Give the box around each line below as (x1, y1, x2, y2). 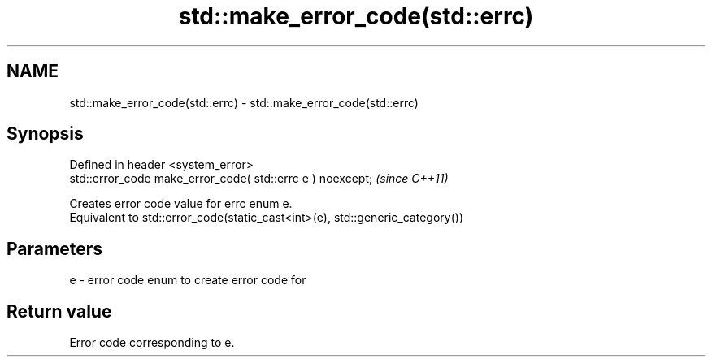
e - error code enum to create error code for (69, 273, 306, 287)
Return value (7, 300, 112, 322)
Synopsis (7, 123, 84, 145)
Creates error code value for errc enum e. (69, 197, 293, 211)
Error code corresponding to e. (69, 335, 235, 350)
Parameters (7, 238, 102, 259)
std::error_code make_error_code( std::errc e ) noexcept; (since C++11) (69, 171, 449, 186)
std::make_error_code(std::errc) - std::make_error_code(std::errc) (69, 95, 419, 110)
